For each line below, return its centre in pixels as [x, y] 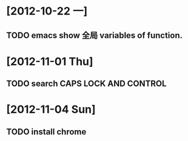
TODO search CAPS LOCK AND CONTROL [86, 84]
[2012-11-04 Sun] [51, 109]
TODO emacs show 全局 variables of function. [95, 35]
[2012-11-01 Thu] [50, 61]
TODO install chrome [46, 132]
